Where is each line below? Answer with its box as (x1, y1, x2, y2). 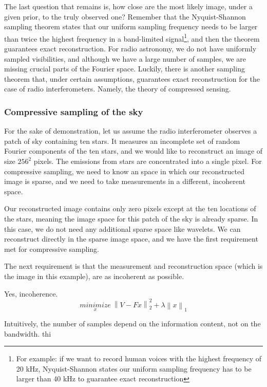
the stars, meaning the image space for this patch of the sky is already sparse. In (4, 213, 258, 224)
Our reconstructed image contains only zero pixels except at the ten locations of (4, 203, 256, 214)
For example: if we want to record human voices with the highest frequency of (16, 353, 262, 364)
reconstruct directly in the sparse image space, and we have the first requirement (4, 233, 258, 244)
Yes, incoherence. (4, 288, 58, 299)
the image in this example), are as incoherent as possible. (4, 270, 184, 281)
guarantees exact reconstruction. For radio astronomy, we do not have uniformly (4, 43, 257, 54)
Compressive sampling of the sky (4, 105, 143, 118)
